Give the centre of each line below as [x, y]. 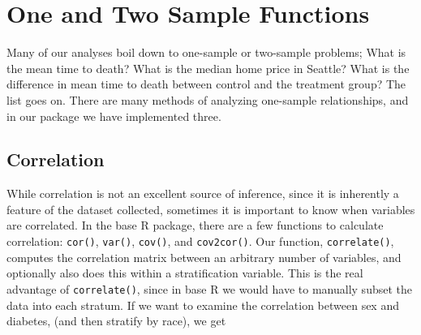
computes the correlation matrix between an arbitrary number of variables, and [204, 257]
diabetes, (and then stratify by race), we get [116, 321]
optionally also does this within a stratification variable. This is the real [185, 273]
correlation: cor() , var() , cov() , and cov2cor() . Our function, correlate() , [200, 241]
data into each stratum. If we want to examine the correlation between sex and [203, 305]
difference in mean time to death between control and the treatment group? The [206, 84]
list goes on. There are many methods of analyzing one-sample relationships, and [208, 99]
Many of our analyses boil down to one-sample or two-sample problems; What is [206, 52]
